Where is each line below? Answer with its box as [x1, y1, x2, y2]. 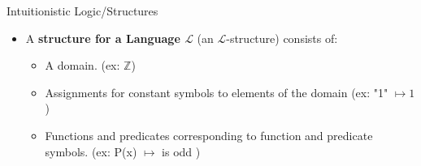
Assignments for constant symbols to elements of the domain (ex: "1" [45, 83, 388, 100]
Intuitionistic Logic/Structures [7, 2, 158, 19]
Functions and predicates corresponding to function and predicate [45, 126, 373, 143]
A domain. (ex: [45, 57, 120, 74]
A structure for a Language [25, 29, 180, 46]
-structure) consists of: [226, 29, 338, 46]
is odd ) [162, 143, 201, 160]
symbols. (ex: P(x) [45, 143, 137, 160]
